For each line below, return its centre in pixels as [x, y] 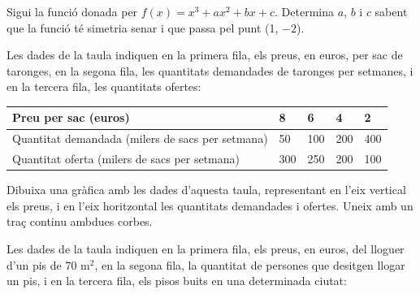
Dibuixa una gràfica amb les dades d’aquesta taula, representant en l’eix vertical [206, 190]
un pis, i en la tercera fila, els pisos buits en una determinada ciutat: [177, 281]
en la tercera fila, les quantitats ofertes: [104, 86]
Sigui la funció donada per [72, 11]
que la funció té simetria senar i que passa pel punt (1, [143, 27]
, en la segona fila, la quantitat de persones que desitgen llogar [250, 264]
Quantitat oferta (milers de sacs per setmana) [126, 159]
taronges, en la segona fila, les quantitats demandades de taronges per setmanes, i [210, 70]
